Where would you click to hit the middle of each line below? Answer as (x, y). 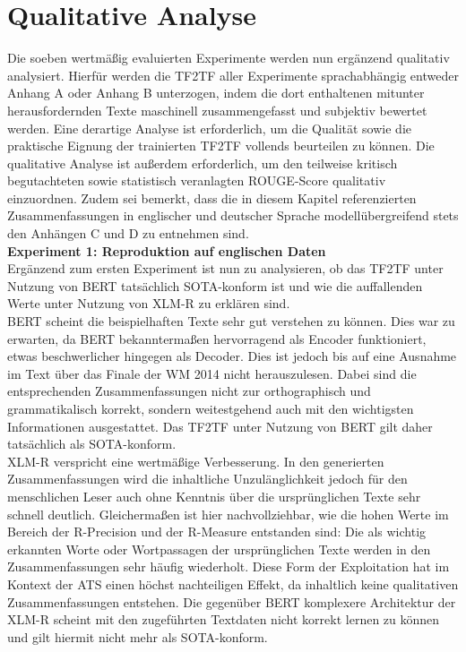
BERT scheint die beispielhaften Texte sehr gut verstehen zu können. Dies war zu (231, 321)
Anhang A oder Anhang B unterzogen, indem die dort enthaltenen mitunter (216, 93)
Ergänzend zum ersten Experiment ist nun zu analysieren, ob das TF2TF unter (225, 268)
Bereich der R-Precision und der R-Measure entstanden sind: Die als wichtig (217, 532)
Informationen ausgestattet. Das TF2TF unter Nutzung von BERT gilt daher (220, 426)
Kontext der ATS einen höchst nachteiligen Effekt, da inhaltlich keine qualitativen (233, 583)
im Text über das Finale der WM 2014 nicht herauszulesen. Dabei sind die (212, 373)
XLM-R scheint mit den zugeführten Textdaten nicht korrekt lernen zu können (224, 619)
